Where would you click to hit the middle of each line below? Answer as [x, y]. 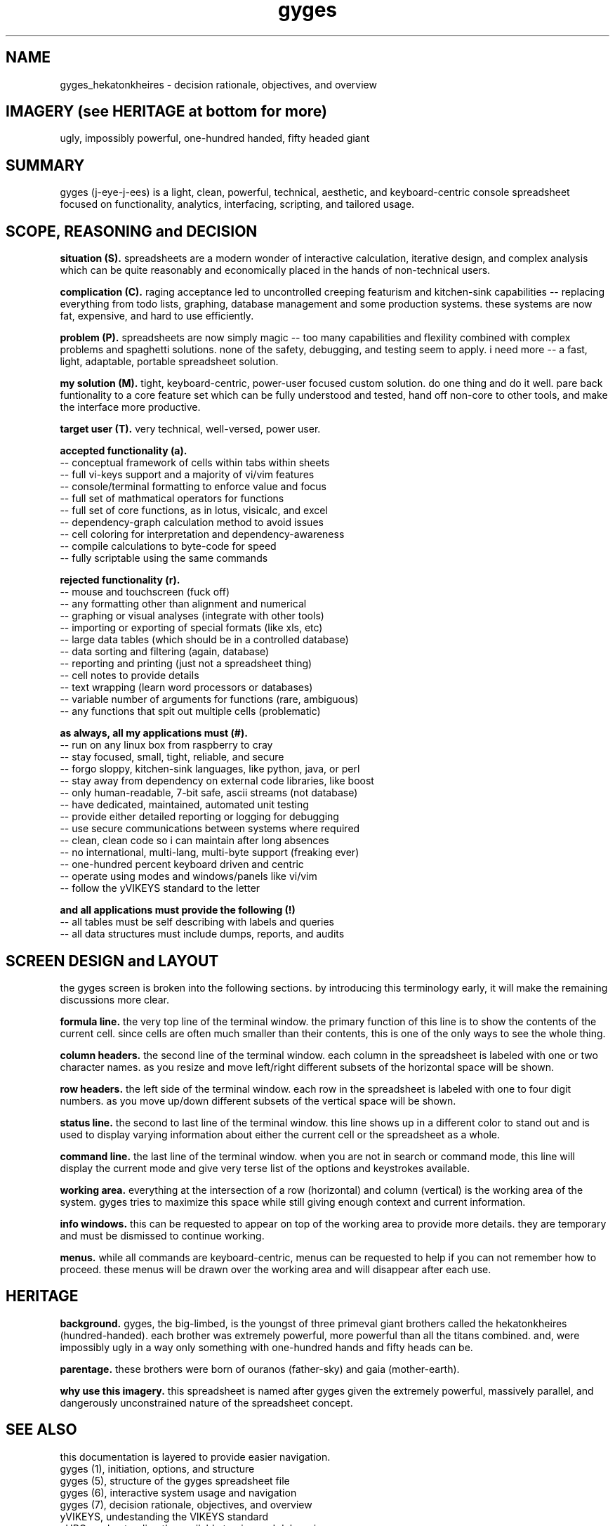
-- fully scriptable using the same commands [164, 558]
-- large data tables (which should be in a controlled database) [204, 640]
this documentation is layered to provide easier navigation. [195, 1456]
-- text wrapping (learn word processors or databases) [186, 688]
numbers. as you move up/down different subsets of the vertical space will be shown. [258, 1100]
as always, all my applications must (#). [154, 733]
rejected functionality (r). [120, 580]
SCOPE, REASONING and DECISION [132, 231]
